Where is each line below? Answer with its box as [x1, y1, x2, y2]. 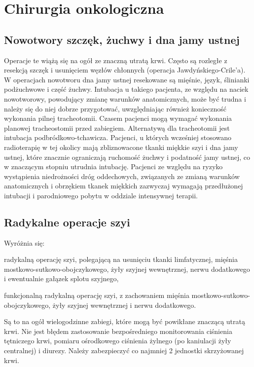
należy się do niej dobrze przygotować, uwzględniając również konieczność [4, 103, 226, 113]
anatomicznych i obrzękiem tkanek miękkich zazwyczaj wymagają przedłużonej [4, 181, 243, 191]
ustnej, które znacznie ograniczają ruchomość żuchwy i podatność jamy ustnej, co [4, 151, 250, 162]
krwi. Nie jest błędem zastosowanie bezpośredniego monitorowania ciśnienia [4, 326, 232, 336]
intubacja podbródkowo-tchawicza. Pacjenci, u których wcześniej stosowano [4, 132, 231, 143]
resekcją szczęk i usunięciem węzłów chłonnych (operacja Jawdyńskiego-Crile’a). [4, 65, 246, 75]
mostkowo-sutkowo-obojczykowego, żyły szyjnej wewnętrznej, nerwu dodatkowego [4, 263, 250, 274]
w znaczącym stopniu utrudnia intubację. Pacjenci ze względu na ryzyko [4, 161, 223, 172]
